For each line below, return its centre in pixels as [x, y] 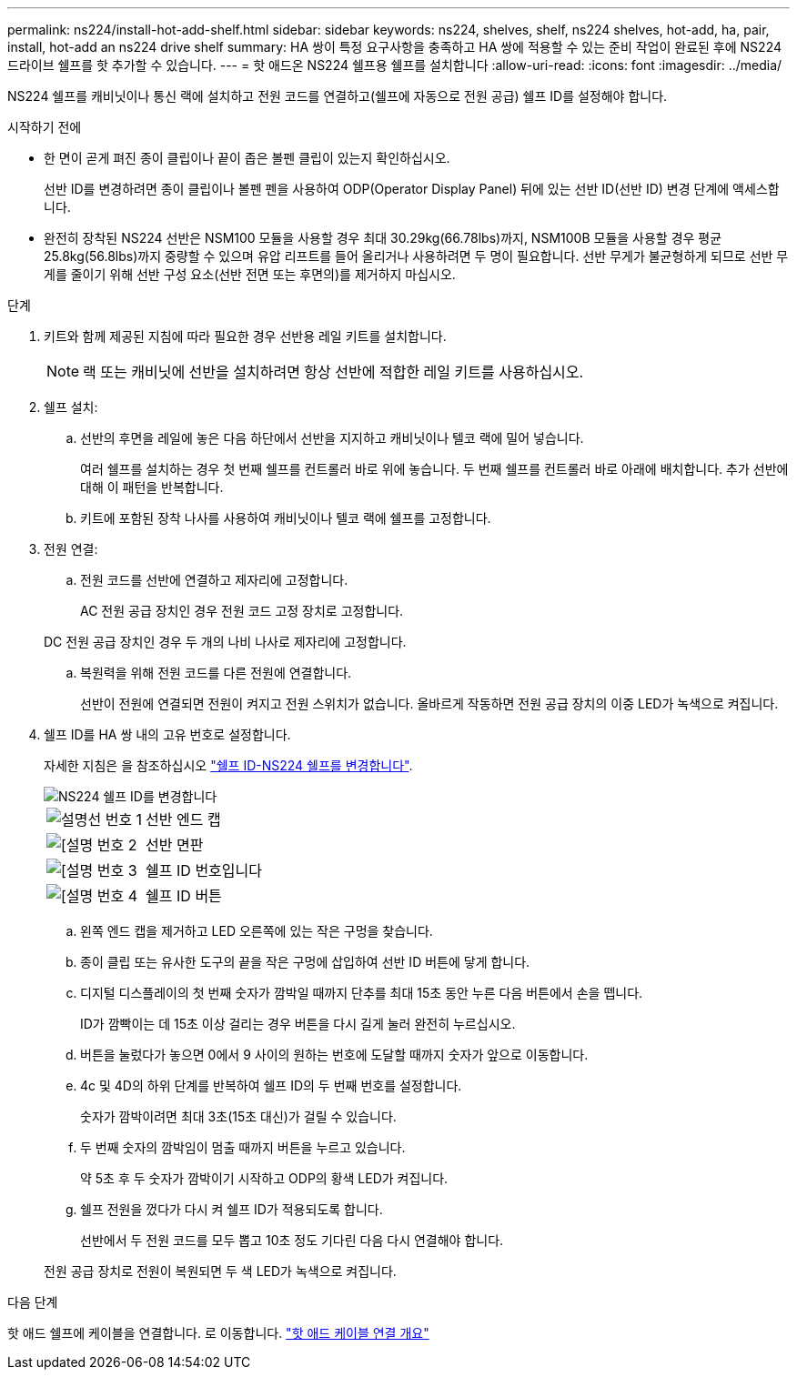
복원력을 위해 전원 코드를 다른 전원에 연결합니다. [216, 673]
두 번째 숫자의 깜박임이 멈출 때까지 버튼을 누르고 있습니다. [243, 1147]
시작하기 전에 [45, 127]
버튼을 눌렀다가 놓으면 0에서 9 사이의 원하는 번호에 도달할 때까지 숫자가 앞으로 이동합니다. [334, 1055]
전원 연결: [71, 549]
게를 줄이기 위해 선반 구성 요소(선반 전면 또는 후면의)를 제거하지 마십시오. [250, 274]
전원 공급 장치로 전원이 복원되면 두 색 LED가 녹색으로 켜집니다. [220, 1271]
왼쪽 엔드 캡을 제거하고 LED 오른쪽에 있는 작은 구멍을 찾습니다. [257, 931]
